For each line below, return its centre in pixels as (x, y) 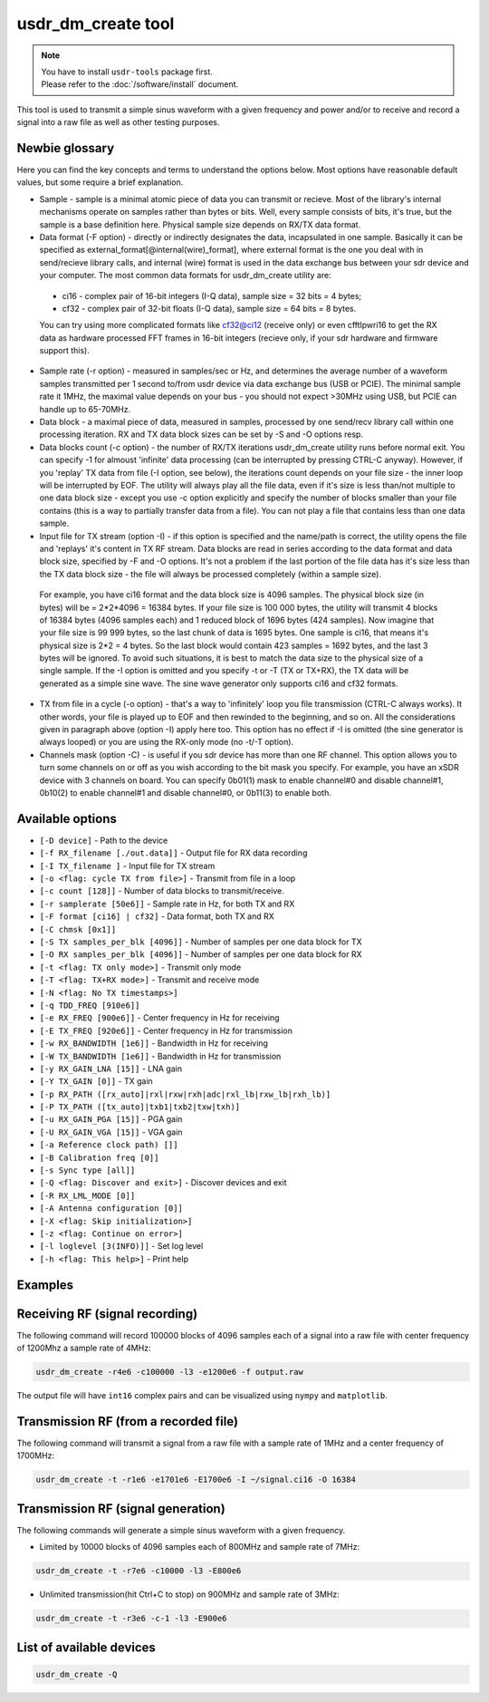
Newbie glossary (66, 148)
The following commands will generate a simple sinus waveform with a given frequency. (181, 1530)
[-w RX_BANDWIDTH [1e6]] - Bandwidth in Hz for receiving (154, 1043)
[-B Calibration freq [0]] (99, 1157)
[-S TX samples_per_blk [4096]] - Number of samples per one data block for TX (201, 942)
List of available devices (86, 1647)
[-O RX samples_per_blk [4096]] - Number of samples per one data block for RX (201, 954)
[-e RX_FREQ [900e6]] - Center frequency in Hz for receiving (159, 1018)
